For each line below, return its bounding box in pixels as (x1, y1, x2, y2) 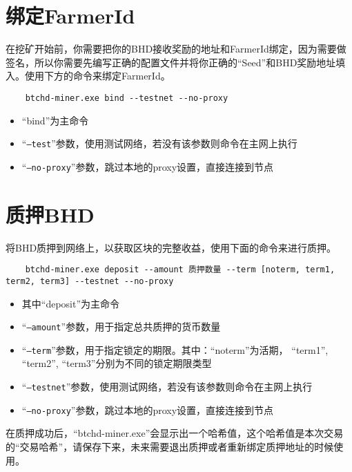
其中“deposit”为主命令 (21, 296, 120, 310)
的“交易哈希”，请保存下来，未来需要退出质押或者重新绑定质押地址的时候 (6, 439, 334, 453)
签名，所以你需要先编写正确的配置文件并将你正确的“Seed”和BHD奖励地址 (6, 55, 336, 69)
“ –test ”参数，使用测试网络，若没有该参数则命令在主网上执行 (21, 136, 297, 151)
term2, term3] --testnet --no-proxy (6, 276, 174, 286)
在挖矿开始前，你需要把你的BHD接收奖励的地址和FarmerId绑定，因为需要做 (6, 41, 346, 56)
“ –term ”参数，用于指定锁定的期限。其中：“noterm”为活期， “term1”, (21, 342, 329, 357)
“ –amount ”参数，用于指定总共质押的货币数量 (21, 319, 221, 334)
